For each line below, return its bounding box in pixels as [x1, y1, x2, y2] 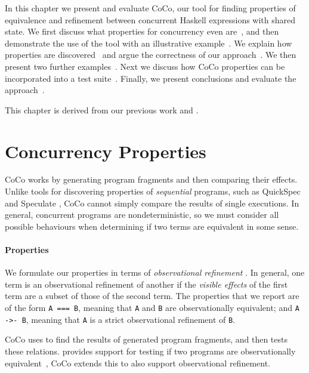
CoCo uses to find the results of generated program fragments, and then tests [5, 333, 288, 346]
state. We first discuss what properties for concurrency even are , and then [5, 25, 279, 38]
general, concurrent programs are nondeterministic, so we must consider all [5, 208, 279, 221]
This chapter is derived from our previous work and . [5, 103, 199, 116]
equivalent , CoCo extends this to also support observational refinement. [5, 356, 271, 369]
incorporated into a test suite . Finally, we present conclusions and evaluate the [5, 72, 296, 84]
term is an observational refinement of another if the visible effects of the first [5, 278, 288, 290]
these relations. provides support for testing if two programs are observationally [5, 344, 296, 357]
